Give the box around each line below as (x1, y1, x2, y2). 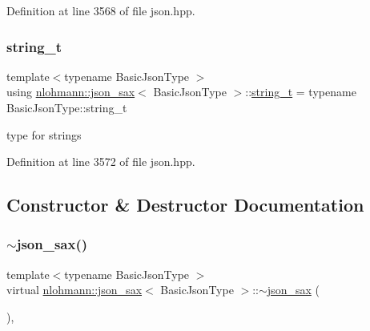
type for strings (6, 126, 82, 143)
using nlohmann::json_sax (6, 83, 135, 100)
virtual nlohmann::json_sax (6, 281, 143, 298)
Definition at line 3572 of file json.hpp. (6, 153, 195, 170)
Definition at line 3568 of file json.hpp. (6, 2, 195, 18)
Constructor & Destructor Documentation (6, 192, 364, 217)
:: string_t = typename (245, 83, 356, 100)
